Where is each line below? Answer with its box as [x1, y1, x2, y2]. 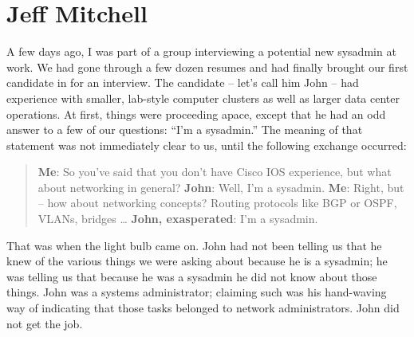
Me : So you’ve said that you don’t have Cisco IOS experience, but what [37, 163, 392, 180]
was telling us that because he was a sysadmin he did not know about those [6, 268, 377, 284]
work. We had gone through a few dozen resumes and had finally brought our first [6, 58, 408, 75]
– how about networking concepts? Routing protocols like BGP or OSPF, [37, 194, 397, 211]
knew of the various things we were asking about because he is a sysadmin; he [6, 253, 388, 269]
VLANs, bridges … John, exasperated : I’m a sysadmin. [37, 210, 318, 227]
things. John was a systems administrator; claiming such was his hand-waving [6, 284, 387, 300]
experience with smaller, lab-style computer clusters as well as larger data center [6, 89, 400, 106]
